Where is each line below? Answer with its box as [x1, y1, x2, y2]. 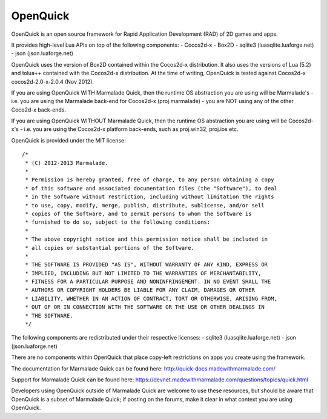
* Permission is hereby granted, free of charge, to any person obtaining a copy [25, 176, 274, 183]
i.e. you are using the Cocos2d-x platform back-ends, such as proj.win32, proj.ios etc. [24, 126, 239, 133]
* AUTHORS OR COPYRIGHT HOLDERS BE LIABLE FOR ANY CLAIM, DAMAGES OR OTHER [25, 287, 256, 293]
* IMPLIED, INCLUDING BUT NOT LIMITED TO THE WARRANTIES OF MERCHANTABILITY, [25, 270, 262, 277]
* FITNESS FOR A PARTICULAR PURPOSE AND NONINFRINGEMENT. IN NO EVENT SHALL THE [25, 278, 271, 285]
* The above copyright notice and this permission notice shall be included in [25, 236, 268, 243]
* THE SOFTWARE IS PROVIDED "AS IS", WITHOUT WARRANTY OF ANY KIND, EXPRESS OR [25, 261, 268, 268]
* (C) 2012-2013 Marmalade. [25, 159, 108, 166]
